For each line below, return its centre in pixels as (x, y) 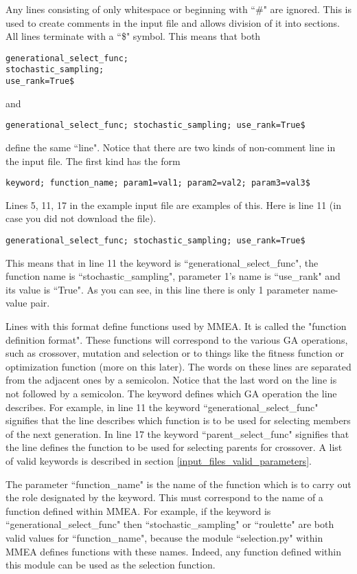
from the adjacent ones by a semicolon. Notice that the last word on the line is (171, 380)
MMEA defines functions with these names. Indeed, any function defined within (173, 551)
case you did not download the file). (81, 218)
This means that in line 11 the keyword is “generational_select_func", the (162, 262)
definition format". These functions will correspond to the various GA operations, (177, 339)
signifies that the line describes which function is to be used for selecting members (178, 420)
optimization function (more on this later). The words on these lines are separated (178, 366)
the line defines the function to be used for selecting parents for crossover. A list (174, 447)
